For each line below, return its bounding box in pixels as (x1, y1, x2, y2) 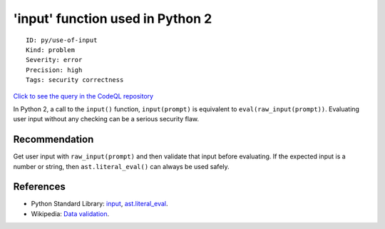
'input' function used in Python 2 (13, 11, 212, 26)
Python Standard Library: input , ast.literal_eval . (31, 200, 168, 208)
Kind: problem (26, 46, 75, 54)
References (13, 180, 66, 193)
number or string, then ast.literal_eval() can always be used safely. (13, 162, 230, 171)
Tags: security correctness (26, 76, 124, 84)
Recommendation (13, 133, 94, 146)
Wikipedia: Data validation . (31, 209, 110, 218)
